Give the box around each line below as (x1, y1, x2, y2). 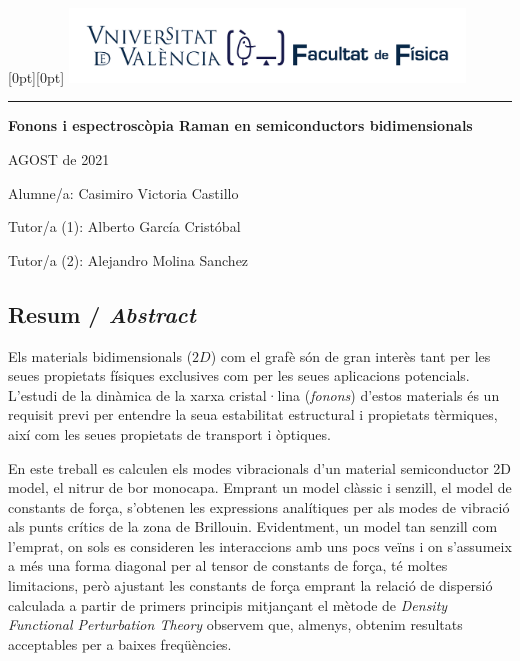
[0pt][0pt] (8, 66, 65, 87)
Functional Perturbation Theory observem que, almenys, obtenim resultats (8, 614, 463, 635)
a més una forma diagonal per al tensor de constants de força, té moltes (8, 555, 448, 576)
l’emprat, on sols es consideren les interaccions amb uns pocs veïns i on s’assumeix (8, 535, 512, 556)
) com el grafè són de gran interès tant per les (210, 345, 491, 366)
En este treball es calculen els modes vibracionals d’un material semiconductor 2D (8, 457, 512, 478)
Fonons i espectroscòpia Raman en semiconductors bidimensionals (8, 115, 473, 136)
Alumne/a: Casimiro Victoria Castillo (8, 182, 239, 203)
